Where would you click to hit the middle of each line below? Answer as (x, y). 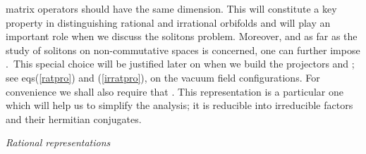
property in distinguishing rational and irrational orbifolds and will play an (168, 22)
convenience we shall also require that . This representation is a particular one (175, 91)
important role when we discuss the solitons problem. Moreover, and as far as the (182, 36)
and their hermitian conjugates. (74, 118)
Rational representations (58, 142)
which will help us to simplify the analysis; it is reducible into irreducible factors (179, 105)
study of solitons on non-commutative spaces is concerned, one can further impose (183, 50)
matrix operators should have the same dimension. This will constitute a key (171, 8)
